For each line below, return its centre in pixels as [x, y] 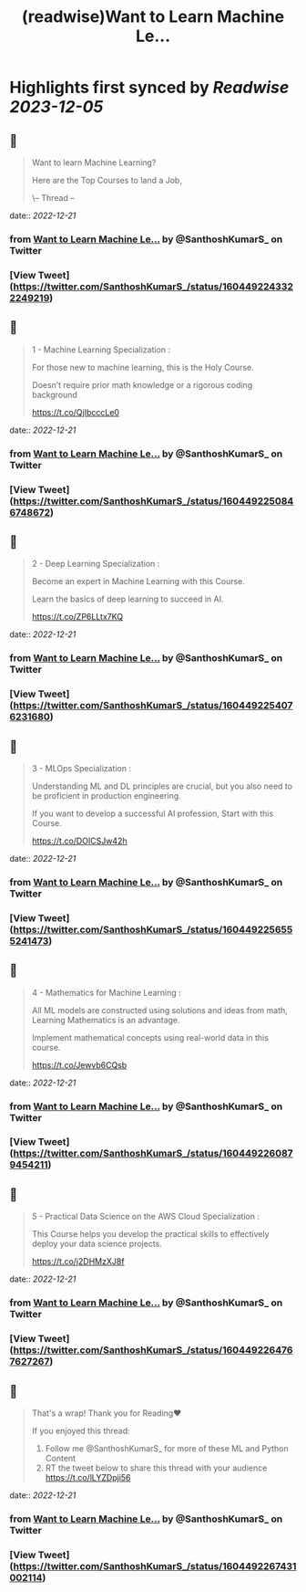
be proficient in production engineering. [107, 795]
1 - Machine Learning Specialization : [101, 350]
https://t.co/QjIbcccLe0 [76, 412]
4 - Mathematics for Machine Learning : [107, 992]
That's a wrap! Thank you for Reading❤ [107, 1413]
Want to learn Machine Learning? [94, 162]
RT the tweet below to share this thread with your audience [156, 1468]
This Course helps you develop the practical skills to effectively [151, 1234]
